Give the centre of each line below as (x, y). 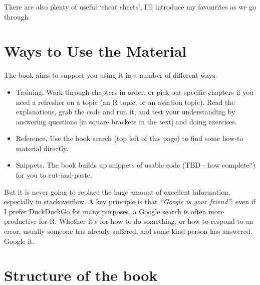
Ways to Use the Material (95, 51)
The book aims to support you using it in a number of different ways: (111, 75)
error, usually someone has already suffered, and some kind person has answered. (128, 231)
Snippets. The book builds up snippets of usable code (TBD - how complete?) (136, 165)
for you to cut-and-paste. (54, 175)
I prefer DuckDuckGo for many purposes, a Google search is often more (114, 211)
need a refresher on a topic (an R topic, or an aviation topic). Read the (125, 102)
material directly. (42, 148)
